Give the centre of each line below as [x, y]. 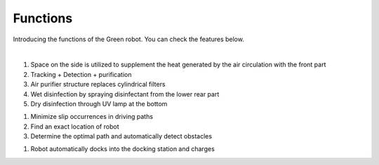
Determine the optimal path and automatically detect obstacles [121, 136]
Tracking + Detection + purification [81, 74]
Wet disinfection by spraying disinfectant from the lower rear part [125, 94]
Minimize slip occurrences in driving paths [92, 117]
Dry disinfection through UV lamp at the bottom [99, 103]
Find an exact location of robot [75, 127]
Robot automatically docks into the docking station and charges [123, 149]
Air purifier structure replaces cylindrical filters [98, 85]
